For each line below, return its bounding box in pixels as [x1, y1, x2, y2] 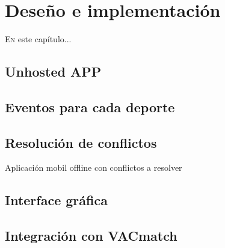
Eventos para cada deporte [5, 97, 175, 116]
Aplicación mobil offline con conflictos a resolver [5, 161, 182, 174]
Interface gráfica [5, 191, 108, 209]
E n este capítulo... [5, 33, 72, 45]
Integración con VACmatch [5, 226, 177, 245]
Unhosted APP [5, 62, 102, 81]
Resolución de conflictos [5, 133, 157, 151]
